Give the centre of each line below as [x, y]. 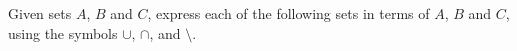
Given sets [40, 13]
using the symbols [63, 32]
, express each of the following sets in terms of [288, 13]
